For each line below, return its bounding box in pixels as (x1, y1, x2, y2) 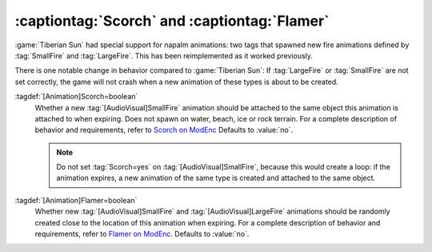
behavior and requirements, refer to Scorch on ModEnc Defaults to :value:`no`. (34, 125, 294, 135)
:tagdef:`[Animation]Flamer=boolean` (14, 195, 138, 205)
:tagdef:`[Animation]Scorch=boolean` (14, 92, 138, 102)
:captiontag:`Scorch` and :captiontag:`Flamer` (14, 12, 330, 30)
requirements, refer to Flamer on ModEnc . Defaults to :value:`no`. (34, 229, 250, 239)
